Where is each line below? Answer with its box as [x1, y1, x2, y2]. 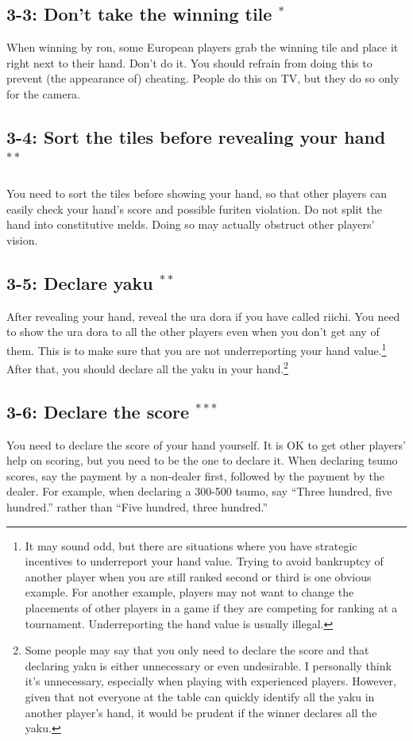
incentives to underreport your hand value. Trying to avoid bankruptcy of [25, 553, 384, 569]
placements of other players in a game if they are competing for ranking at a [25, 599, 398, 616]
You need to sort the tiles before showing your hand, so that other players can [6, 185, 387, 202]
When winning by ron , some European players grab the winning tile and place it [6, 39, 399, 56]
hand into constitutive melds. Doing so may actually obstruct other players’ [6, 216, 375, 233]
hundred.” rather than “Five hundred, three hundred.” [6, 499, 268, 515]
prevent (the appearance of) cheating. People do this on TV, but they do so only [6, 70, 399, 87]
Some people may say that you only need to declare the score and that [25, 642, 369, 658]
